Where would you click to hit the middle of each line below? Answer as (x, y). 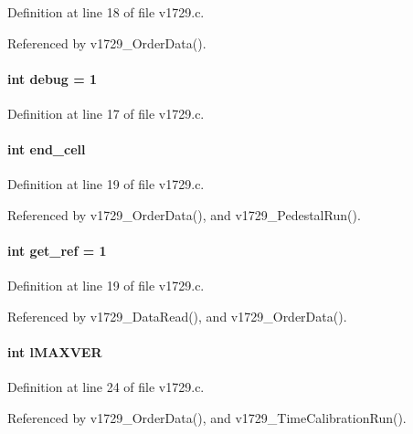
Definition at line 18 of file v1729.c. (106, 12)
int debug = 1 (53, 78)
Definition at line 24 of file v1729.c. (106, 387)
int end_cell (47, 149)
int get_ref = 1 (57, 251)
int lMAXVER (55, 352)
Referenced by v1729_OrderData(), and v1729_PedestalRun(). (184, 214)
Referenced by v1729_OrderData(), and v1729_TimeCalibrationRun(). (207, 417)
